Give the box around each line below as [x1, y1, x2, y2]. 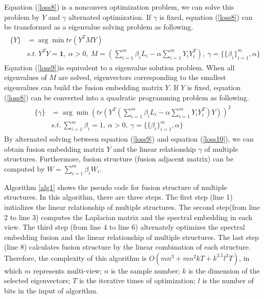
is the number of [202, 275, 254, 286]
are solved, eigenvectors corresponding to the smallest [58, 72, 226, 83]
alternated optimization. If [68, 11, 151, 22]
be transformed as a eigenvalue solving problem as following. [4, 21, 194, 32]
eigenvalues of [4, 72, 47, 83]
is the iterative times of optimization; [79, 275, 196, 286]
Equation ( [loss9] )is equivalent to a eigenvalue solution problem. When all [4, 62, 235, 72]
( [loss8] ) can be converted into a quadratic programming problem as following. [4, 92, 249, 102]
